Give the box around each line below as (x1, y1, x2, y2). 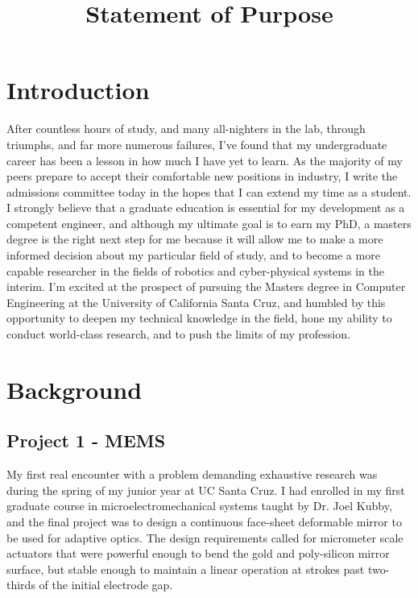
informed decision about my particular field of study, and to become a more (6, 247, 380, 264)
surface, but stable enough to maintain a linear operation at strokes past (6, 560, 365, 577)
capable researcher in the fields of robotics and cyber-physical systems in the (6, 262, 384, 279)
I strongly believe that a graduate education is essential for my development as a (6, 199, 405, 216)
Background (6, 372, 143, 405)
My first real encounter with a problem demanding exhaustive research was (6, 466, 378, 483)
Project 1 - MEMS (6, 428, 166, 453)
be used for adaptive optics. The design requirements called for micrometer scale (6, 529, 404, 546)
